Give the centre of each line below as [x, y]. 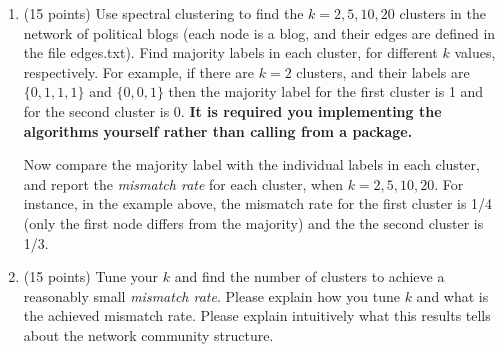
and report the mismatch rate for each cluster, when [183, 183]
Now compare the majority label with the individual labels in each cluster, [251, 164]
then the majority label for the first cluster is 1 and [326, 91]
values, [475, 52]
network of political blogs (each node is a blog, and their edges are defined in [259, 32]
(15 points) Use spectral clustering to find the [163, 13]
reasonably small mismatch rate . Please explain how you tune [211, 295]
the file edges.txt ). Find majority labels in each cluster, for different [230, 52]
